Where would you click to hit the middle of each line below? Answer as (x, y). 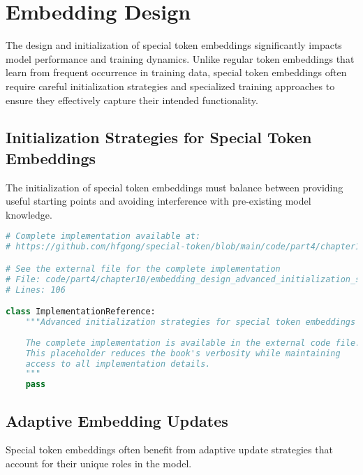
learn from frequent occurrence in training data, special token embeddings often (176, 72)
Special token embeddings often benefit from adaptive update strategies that (169, 450)
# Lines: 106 (36, 290)
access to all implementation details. (118, 364)
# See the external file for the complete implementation (143, 269)
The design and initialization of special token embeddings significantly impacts (174, 45)
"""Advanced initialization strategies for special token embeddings (191, 322)
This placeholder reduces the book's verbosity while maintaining (183, 353)
